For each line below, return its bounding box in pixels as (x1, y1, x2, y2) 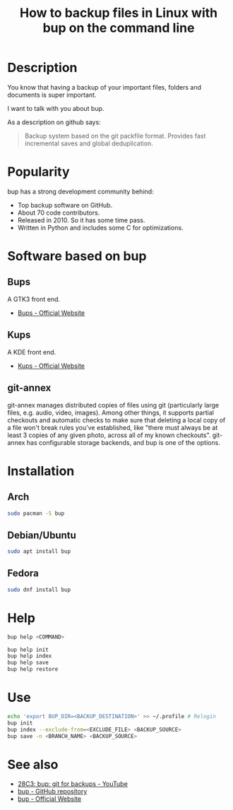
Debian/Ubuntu (7, 529, 76, 541)
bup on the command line (42, 20, 195, 36)
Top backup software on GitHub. (17, 201, 113, 209)
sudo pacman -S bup (7, 510, 65, 517)
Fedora (7, 567, 39, 580)
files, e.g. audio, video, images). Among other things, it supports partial (7, 408, 214, 417)
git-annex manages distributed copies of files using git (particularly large (7, 400, 220, 409)
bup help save (7, 659, 49, 667)
